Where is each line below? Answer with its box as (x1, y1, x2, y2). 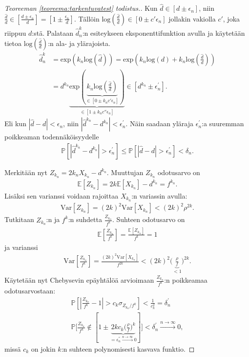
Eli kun (4, 118, 26, 129)
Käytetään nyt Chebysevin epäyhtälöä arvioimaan (4, 275, 154, 285)
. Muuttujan (106, 167, 144, 177)
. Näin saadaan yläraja (125, 118, 194, 129)
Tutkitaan (4, 214, 34, 224)
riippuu (4, 27, 26, 38)
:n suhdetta (68, 214, 102, 224)
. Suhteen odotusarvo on (112, 214, 185, 224)
